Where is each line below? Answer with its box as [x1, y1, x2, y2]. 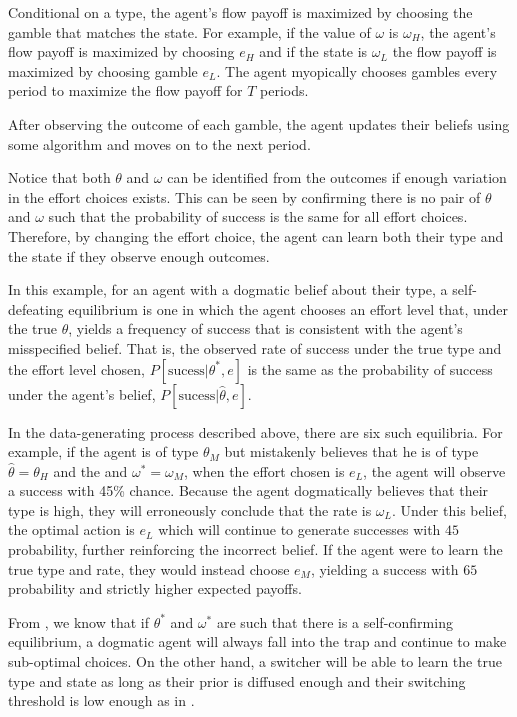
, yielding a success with [310, 558, 459, 579]
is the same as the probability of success [247, 358, 493, 379]
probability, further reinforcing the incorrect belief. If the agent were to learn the [8, 539, 503, 560]
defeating [8, 298, 64, 319]
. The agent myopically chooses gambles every [216, 60, 498, 81]
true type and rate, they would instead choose [8, 558, 290, 579]
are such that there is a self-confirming [216, 611, 453, 632]
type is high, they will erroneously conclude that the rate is [8, 499, 372, 520]
